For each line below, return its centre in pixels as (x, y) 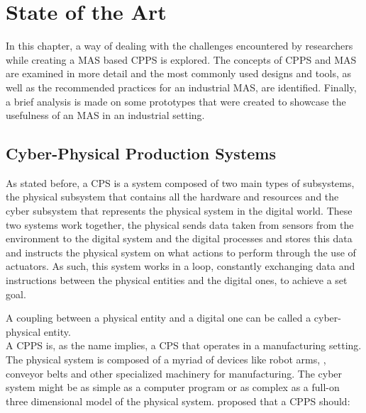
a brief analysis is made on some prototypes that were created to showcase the (176, 101)
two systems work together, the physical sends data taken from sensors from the (180, 224)
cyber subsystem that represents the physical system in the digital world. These (179, 211)
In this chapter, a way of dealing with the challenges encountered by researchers (179, 46)
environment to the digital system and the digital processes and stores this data (179, 238)
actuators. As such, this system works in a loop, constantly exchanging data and (181, 266)
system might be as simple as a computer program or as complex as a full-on (173, 387)
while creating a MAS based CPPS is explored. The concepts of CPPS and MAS (181, 59)
